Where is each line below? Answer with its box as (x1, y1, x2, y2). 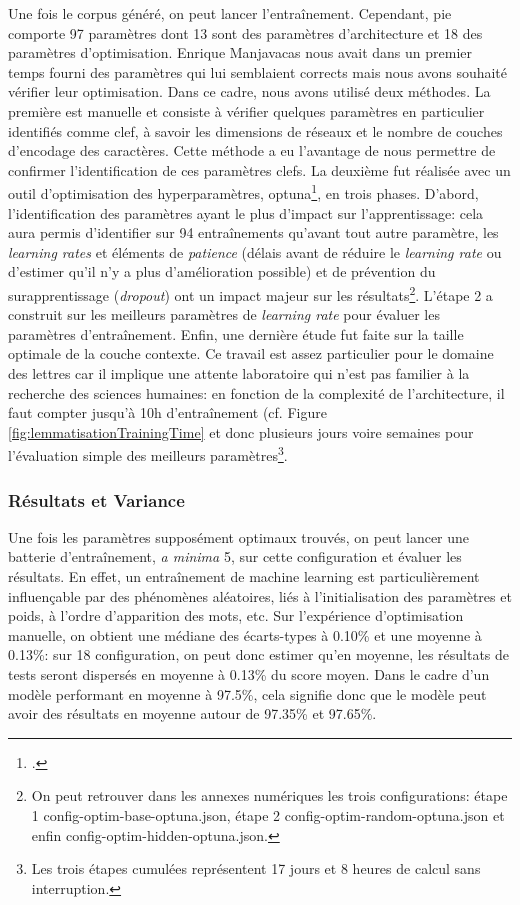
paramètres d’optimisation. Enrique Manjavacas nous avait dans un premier (8, 42, 472, 63)
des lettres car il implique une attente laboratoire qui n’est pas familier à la (8, 363, 470, 383)
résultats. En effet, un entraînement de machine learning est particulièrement (8, 566, 480, 587)
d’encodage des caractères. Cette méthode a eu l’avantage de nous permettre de (8, 140, 496, 161)
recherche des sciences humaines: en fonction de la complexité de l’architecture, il (8, 382, 505, 403)
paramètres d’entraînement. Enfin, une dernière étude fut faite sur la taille (8, 323, 464, 344)
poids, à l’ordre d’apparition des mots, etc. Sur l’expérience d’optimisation (8, 605, 464, 626)
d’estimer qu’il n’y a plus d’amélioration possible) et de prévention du (8, 261, 436, 282)
